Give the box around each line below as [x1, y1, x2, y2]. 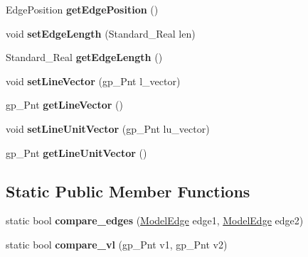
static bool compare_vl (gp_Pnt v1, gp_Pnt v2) [6, 236, 228, 251]
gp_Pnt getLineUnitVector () [6, 145, 147, 160]
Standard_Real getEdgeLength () [6, 50, 163, 65]
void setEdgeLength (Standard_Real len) [6, 26, 196, 40]
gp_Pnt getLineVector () [6, 97, 124, 112]
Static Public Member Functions [6, 180, 250, 202]
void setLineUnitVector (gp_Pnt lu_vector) [6, 121, 210, 136]
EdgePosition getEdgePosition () [6, 2, 159, 16]
